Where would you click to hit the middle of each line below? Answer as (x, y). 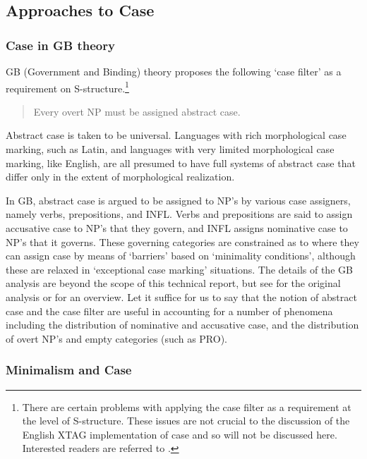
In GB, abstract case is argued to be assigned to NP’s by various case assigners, (178, 200)
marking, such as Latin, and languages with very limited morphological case (170, 149)
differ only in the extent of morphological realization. (120, 177)
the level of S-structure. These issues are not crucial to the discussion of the (186, 421)
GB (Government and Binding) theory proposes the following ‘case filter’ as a (174, 71)
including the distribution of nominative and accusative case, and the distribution (182, 325)
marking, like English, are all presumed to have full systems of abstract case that (181, 163)
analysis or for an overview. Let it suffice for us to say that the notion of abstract (181, 296)
